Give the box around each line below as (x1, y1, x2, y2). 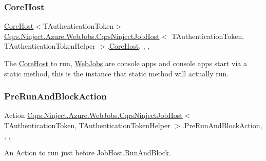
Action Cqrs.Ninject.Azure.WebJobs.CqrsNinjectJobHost (4, 110, 183, 120)
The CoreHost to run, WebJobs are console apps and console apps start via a (4, 58, 248, 68)
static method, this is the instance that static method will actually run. (4, 68, 229, 78)
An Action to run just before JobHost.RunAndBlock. (4, 147, 171, 158)
